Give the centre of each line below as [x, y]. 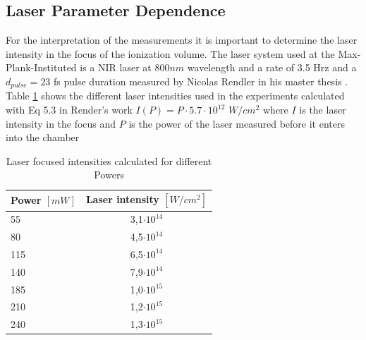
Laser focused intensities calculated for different [109, 160]
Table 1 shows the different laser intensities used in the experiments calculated [175, 96]
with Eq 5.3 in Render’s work [69, 110]
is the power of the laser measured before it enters [237, 123]
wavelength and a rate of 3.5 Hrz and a [272, 67]
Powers [109, 175]
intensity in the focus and [61, 123]
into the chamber [43, 137]
